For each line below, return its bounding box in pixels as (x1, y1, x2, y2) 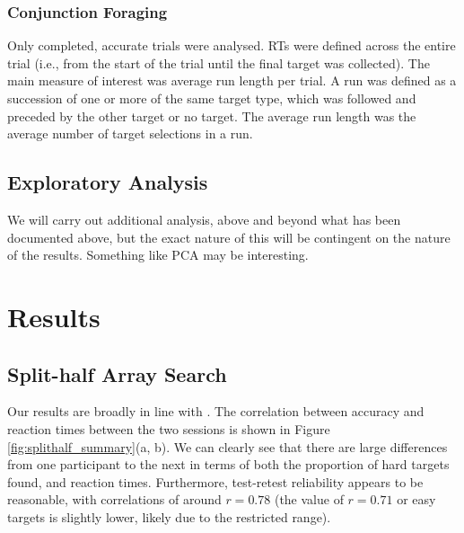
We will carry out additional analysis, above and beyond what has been (7, 209, 401, 228)
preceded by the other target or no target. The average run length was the (7, 106, 416, 125)
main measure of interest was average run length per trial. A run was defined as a (7, 71, 457, 90)
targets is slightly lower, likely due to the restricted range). (7, 507, 331, 526)
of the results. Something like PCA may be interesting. (7, 245, 309, 264)
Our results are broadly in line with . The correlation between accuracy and (7, 402, 425, 421)
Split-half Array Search (7, 360, 227, 387)
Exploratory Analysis (7, 168, 208, 196)
